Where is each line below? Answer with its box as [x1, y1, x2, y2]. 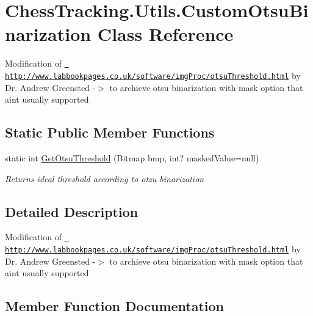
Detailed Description [5, 202, 139, 221]
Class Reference [97, 21, 234, 46]
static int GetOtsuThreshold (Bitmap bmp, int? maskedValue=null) [5, 152, 259, 164]
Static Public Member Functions [5, 123, 215, 142]
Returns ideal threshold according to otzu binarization [5, 172, 204, 185]
